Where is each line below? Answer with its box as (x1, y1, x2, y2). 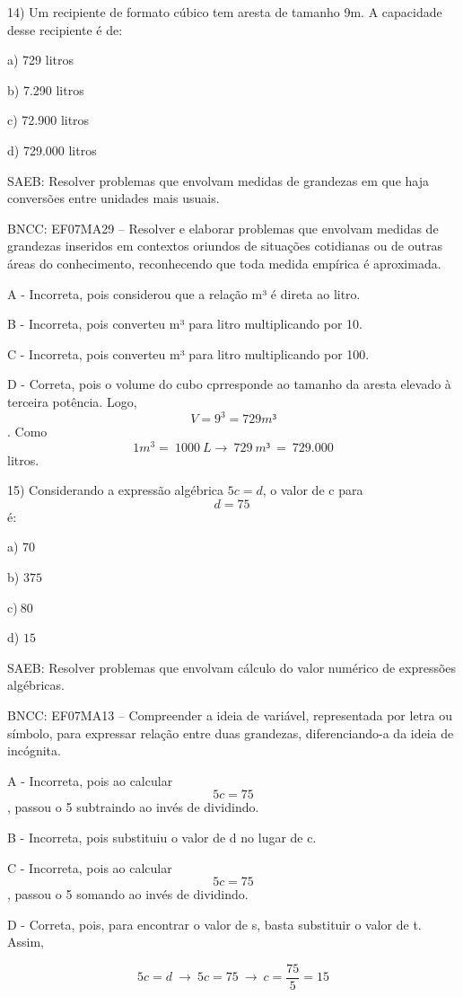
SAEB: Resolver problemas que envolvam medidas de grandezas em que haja (7, 171, 429, 190)
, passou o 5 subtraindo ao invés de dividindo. (7, 798, 259, 816)
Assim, (7, 932, 44, 951)
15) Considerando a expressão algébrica (7, 481, 224, 499)
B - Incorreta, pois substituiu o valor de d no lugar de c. (7, 827, 317, 846)
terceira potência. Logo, (7, 392, 137, 410)
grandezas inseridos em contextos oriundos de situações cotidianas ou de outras (7, 236, 442, 255)
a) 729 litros (7, 50, 74, 69)
